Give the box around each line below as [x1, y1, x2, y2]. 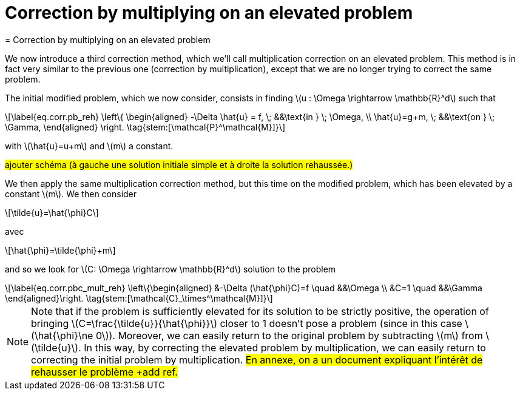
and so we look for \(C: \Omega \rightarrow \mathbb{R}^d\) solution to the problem [5, 263, 336, 274]
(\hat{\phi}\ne [31, 329, 93, 342]
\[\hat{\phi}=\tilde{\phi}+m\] [5, 245, 116, 255]
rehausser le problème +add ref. [31, 365, 178, 378]
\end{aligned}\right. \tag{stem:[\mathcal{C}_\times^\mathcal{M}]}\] [5, 292, 273, 303]
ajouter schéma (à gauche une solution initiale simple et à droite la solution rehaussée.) [5, 159, 353, 170]
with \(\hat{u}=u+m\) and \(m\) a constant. [5, 140, 174, 151]
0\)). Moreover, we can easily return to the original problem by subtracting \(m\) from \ [95, 329, 489, 342]
